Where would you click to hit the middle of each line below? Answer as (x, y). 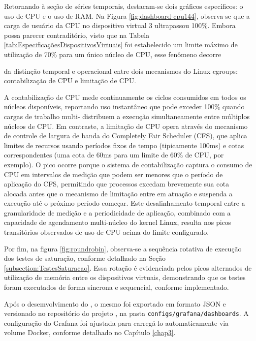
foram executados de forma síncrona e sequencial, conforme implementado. (116, 287)
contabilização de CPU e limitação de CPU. (70, 80)
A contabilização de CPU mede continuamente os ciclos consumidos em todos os (125, 97)
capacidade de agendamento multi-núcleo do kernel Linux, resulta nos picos (118, 222)
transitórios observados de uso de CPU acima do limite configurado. (107, 232)
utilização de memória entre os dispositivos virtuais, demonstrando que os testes (125, 277)
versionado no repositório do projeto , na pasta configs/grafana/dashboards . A (126, 313)
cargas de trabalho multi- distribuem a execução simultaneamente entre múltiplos (127, 116)
